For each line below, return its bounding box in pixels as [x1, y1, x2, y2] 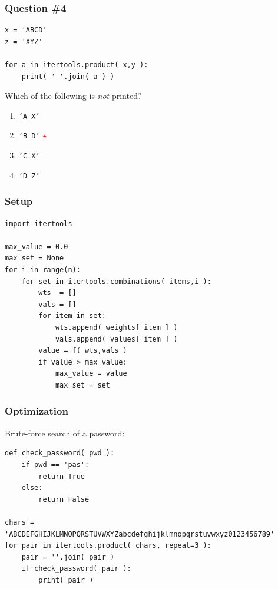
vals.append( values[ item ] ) [55, 335, 178, 343]
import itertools [5, 219, 72, 228]
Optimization [5, 403, 68, 418]
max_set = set [55, 380, 110, 389]
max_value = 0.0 [5, 242, 68, 251]
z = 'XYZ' [5, 37, 43, 46]
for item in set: [38, 312, 106, 320]
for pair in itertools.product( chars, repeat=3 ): [5, 541, 211, 550]
